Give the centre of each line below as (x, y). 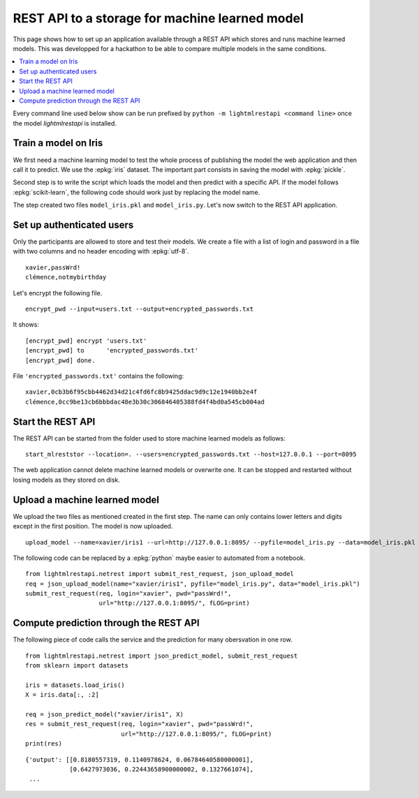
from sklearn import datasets (77, 666)
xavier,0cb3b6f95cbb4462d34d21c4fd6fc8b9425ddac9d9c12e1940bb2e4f (141, 392)
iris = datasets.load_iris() (75, 685)
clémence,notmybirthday (66, 277)
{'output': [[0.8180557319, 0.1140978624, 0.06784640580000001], (140, 760)
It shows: (26, 325)
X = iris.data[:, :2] (62, 695)
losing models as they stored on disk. (66, 480)
